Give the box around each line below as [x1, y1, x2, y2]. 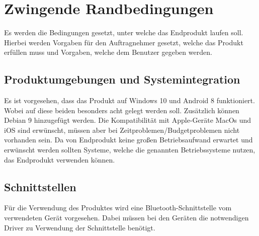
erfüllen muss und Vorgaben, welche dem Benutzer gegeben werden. [4, 47, 212, 57]
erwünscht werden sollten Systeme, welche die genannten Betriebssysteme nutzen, [4, 144, 255, 155]
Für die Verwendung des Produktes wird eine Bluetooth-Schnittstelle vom [4, 202, 232, 213]
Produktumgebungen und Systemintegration [4, 71, 240, 87]
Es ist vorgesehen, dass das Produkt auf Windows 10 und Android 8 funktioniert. [4, 95, 255, 106]
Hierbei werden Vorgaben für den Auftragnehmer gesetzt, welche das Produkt [4, 37, 243, 47]
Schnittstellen [4, 179, 76, 194]
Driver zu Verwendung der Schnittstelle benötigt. [4, 222, 155, 232]
